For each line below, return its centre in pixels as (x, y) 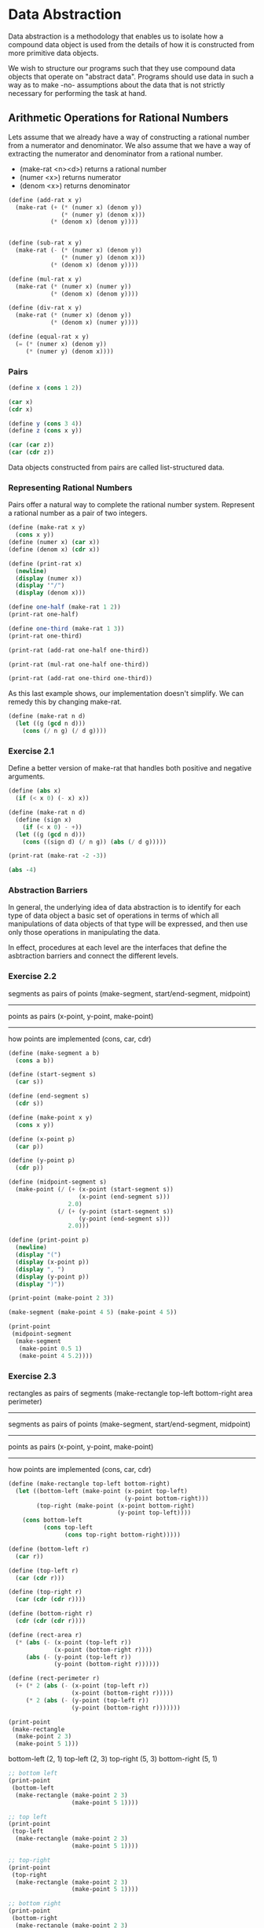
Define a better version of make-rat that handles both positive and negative (130, 768)
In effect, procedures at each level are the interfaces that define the (117, 947)
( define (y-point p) (42, 1161)
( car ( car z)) (31, 445)
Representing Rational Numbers (70, 488)
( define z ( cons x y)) (45, 431)
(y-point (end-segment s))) (124, 1219)
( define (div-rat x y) (45, 308)
